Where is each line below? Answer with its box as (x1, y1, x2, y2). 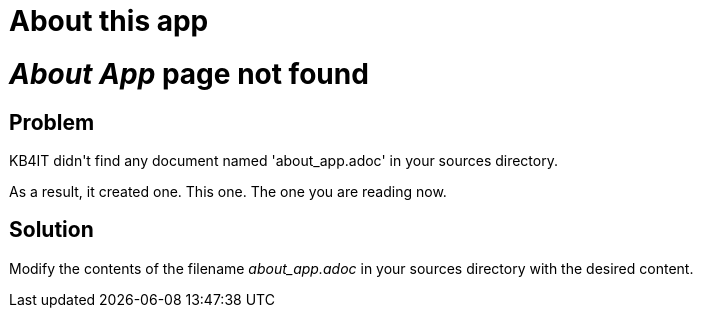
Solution (9, 217, 94, 243)
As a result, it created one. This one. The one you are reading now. (9, 182, 447, 200)
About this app (9, 4, 209, 38)
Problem (9, 109, 95, 135)
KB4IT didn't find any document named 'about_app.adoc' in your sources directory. (9, 151, 558, 169)
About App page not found (9, 56, 369, 91)
